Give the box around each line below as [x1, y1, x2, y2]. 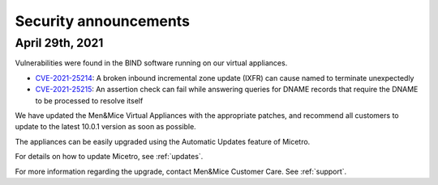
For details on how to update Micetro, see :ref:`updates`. [15, 152, 204, 162]
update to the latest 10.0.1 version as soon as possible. [15, 122, 196, 132]
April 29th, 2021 [15, 36, 104, 50]
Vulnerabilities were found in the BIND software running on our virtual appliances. [15, 58, 288, 68]
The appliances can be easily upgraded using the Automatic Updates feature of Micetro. [15, 137, 311, 146]
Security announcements [15, 12, 191, 30]
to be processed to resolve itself [35, 95, 144, 105]
